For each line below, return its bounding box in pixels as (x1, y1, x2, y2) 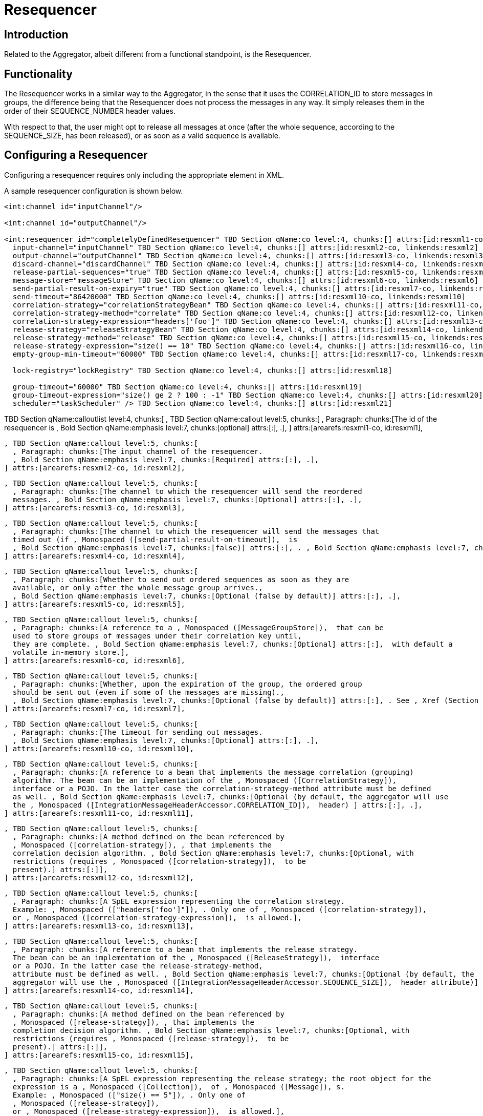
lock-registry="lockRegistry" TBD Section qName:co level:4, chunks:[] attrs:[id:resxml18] (12, 366, 392, 375)
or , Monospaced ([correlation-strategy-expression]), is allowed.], (12, 913, 302, 922)
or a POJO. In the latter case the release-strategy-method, (12, 961, 263, 970)
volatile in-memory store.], (12, 648, 129, 656)
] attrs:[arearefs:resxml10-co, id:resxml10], (4, 744, 194, 753)
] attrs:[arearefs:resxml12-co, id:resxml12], (4, 873, 194, 882)
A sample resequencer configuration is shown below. (4, 186, 183, 195)
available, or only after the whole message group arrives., (12, 583, 263, 592)
